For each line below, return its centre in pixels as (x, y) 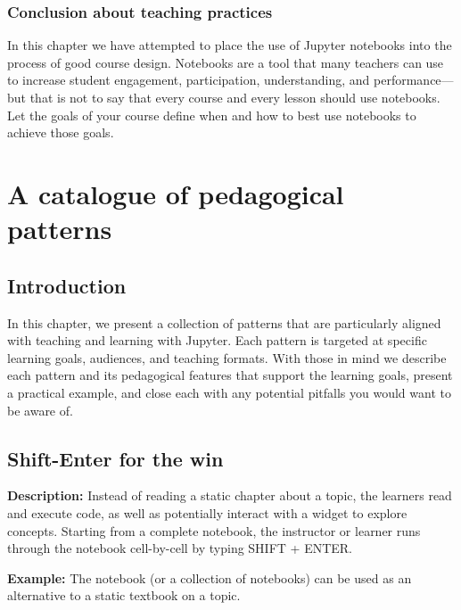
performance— (414, 80)
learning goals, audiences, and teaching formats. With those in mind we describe (227, 357)
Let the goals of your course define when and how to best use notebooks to (212, 115)
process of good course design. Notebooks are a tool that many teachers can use (226, 62)
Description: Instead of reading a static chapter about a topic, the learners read (230, 495)
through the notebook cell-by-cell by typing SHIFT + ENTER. (180, 548)
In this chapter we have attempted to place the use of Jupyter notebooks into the (230, 45)
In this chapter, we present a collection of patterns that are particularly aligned (224, 322)
